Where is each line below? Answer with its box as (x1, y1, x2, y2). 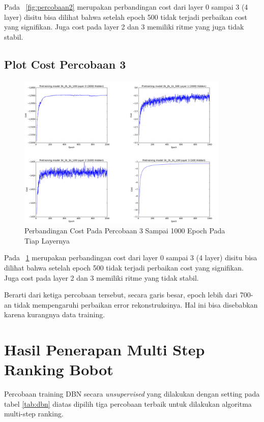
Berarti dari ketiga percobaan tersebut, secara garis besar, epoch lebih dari (4, 289, 238, 300)
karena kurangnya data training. (4, 309, 105, 320)
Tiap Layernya (24, 235, 70, 246)
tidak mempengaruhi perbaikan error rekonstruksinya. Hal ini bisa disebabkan (14, 299, 258, 310)
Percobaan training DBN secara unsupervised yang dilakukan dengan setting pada (4, 388, 260, 399)
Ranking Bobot (4, 359, 113, 380)
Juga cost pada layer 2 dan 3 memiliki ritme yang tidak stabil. (4, 272, 199, 283)
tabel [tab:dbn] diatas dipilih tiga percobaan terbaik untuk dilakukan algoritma (4, 398, 252, 409)
